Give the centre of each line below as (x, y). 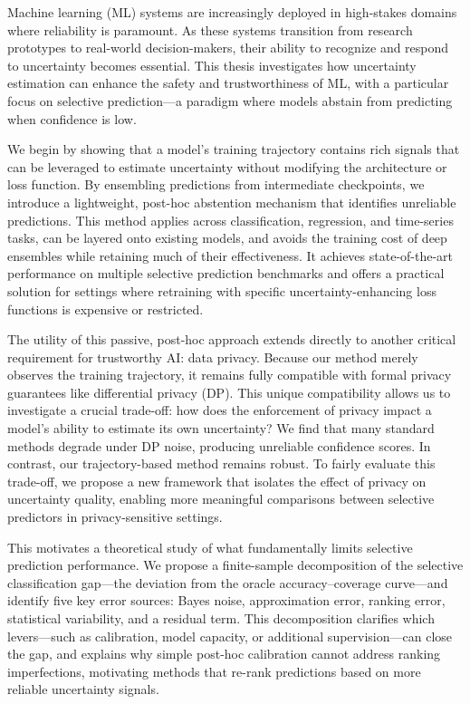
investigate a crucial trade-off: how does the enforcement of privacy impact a (220, 410)
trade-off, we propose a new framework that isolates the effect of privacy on (217, 481)
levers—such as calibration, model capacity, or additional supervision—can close (230, 636)
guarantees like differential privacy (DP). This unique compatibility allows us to (229, 392)
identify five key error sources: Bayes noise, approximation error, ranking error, (226, 600)
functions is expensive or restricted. (106, 309)
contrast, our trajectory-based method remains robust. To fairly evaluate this (221, 463)
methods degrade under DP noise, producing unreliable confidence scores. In (219, 445)
